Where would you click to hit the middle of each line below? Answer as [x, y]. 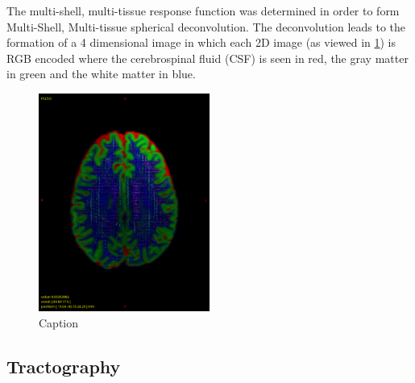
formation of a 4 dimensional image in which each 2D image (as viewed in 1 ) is [201, 42]
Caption [59, 322]
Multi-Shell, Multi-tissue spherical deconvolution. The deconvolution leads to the [206, 26]
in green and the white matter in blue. [101, 74]
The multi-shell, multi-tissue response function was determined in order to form [203, 10]
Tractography [64, 366]
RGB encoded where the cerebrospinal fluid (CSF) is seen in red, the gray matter [207, 58]
